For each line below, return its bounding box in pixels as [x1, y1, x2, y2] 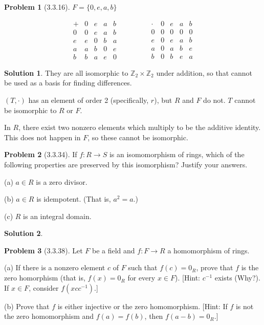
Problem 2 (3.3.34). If [4, 149, 77, 160]
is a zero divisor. [36, 176, 87, 187]
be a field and [92, 245, 135, 255]
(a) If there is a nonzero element [4, 262, 105, 273]
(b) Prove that [4, 300, 50, 311]
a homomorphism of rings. [167, 245, 250, 255]
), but [154, 94, 172, 105]
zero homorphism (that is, [4, 272, 85, 283]
